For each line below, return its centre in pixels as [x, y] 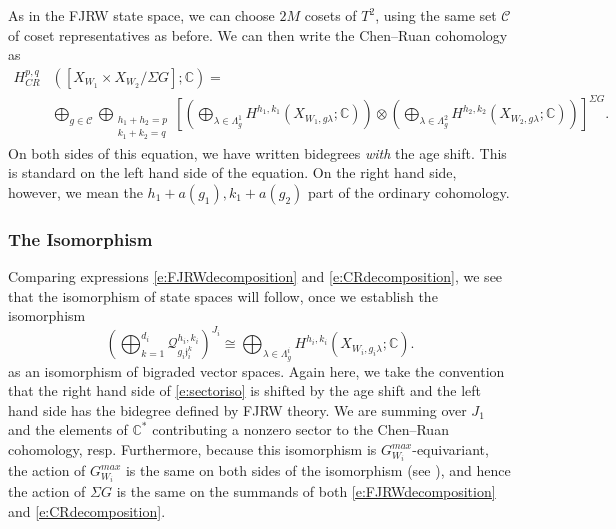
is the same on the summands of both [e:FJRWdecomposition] [306, 491]
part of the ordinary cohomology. [409, 191]
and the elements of [68, 429]
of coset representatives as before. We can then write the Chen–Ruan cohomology [258, 34]
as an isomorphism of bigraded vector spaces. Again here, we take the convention [256, 370]
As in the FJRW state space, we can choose [141, 15]
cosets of [330, 15]
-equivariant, [450, 449]
